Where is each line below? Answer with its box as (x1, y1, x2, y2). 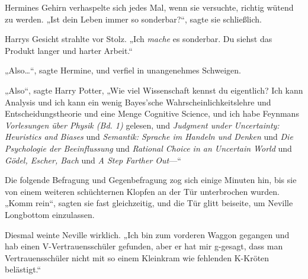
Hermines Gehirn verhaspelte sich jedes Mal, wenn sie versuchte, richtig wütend (5, 1, 294, 13)
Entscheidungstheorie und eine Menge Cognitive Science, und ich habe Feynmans (5, 107, 299, 120)
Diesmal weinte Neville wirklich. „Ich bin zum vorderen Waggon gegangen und (5, 228, 290, 240)
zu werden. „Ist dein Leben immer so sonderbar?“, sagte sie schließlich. (5, 12, 262, 25)
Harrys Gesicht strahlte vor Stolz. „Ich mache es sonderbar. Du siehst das (5, 33, 272, 45)
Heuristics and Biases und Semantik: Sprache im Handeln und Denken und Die (5, 130, 293, 143)
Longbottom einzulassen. (5, 208, 95, 220)
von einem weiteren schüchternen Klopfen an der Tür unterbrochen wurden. (5, 185, 280, 197)
